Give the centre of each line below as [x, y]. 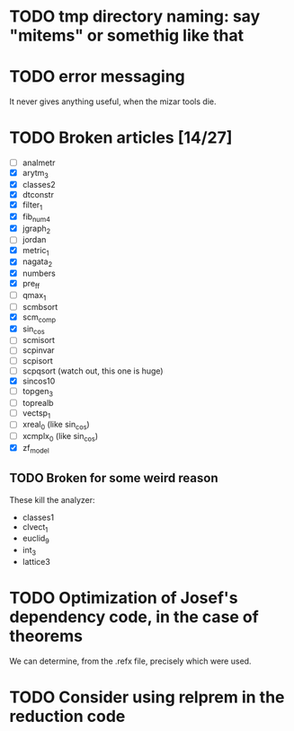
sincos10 [39, 381]
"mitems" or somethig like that [127, 35]
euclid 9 [36, 539]
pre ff [31, 285]
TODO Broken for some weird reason [114, 478]
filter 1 [32, 206]
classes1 [38, 517]
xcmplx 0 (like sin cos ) [60, 437]
